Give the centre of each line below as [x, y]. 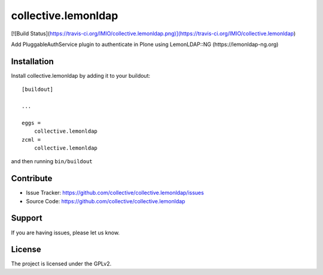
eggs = [31, 123]
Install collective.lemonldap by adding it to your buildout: [81, 75]
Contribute [32, 178]
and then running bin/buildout [52, 161]
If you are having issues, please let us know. [65, 233]
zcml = [31, 140]
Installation [32, 61]
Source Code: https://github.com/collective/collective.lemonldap [106, 201]
